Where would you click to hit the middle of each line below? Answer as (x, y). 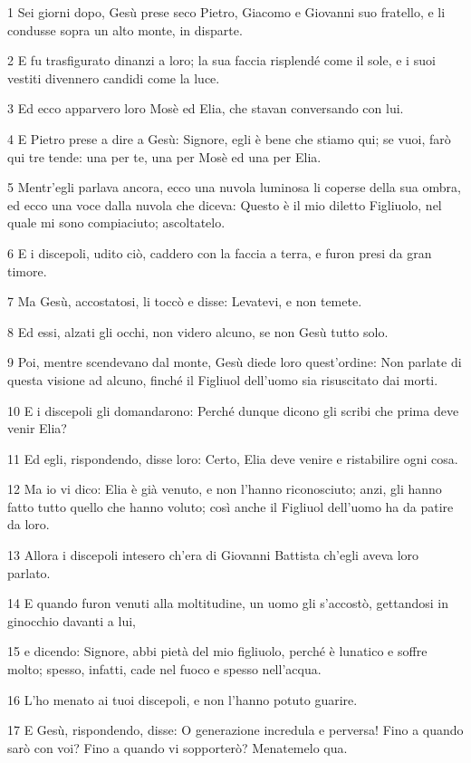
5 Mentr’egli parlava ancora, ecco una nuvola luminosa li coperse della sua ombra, (234, 187)
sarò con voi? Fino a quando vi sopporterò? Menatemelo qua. (178, 747)
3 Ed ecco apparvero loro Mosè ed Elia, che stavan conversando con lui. (206, 108)
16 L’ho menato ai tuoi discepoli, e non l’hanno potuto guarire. (183, 699)
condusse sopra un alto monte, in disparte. (125, 29)
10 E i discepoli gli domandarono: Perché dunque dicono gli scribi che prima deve (233, 410)
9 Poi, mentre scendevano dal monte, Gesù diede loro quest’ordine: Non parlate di (235, 362)
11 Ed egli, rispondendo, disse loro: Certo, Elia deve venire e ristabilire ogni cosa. (233, 458)
